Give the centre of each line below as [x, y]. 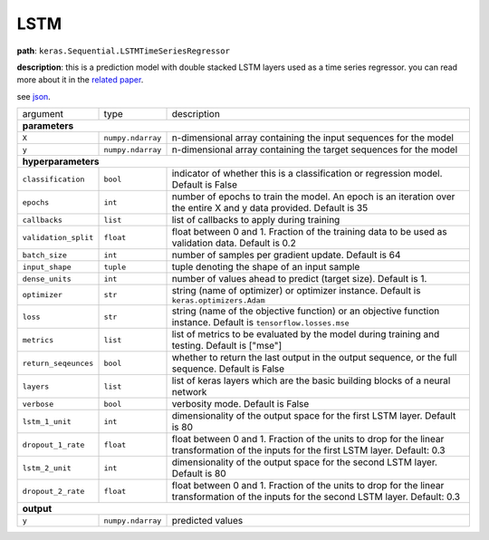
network [189, 392]
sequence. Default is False [228, 369]
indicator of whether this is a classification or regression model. [307, 174]
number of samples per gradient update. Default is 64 [286, 256]
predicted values [207, 521]
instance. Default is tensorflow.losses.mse [260, 323]
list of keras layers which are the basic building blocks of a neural [311, 381]
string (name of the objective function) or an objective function [306, 311]
